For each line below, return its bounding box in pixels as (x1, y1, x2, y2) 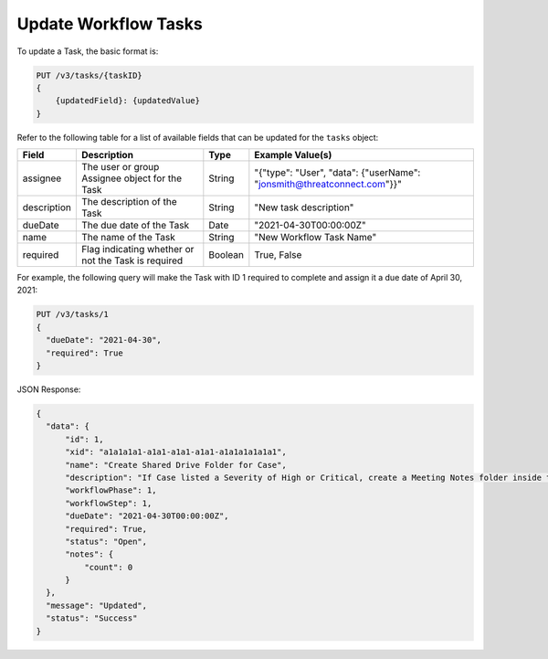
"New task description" (254, 201, 354, 214)
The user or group (80, 161, 160, 174)
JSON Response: (16, 384, 81, 395)
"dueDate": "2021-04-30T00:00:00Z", (65, 511, 229, 521)
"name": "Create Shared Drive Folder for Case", (65, 460, 287, 470)
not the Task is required (80, 254, 184, 267)
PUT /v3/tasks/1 (36, 309, 110, 320)
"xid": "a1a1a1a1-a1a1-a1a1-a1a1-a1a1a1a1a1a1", (65, 447, 287, 457)
